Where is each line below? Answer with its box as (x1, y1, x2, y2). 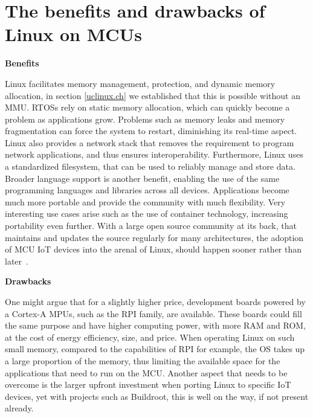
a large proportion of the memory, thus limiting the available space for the (5, 354, 280, 367)
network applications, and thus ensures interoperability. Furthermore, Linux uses (5, 148, 303, 161)
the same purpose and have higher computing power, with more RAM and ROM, (5, 319, 306, 332)
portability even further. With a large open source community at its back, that (5, 219, 297, 232)
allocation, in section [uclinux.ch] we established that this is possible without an (5, 89, 301, 101)
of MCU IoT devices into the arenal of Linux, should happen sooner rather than (5, 243, 302, 256)
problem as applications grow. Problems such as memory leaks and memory (5, 112, 285, 125)
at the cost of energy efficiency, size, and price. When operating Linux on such (5, 330, 295, 343)
